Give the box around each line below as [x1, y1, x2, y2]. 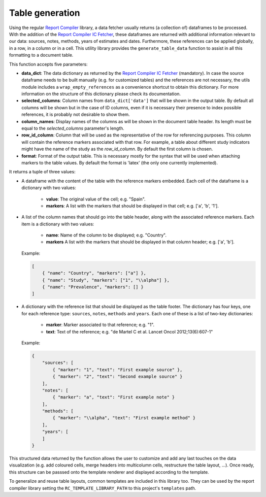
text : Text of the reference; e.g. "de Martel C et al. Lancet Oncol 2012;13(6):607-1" [46, 329, 213, 334]
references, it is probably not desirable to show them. [21, 111, 130, 118]
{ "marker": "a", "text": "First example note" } [52, 395, 175, 400]
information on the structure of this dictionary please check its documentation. [21, 91, 181, 97]
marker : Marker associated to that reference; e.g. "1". [46, 322, 155, 328]
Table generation [9, 7, 80, 18]
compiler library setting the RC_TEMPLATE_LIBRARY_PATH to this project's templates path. [9, 485, 197, 491]
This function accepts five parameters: [9, 61, 88, 67]
